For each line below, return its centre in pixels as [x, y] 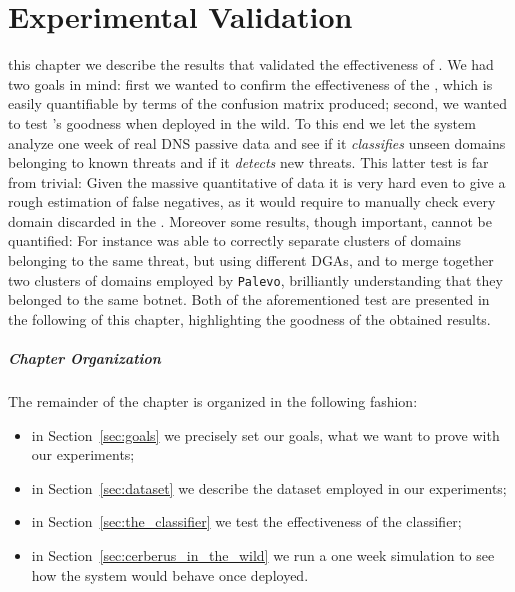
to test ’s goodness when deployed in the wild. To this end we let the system [242, 122]
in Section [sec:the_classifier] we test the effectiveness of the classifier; [246, 521]
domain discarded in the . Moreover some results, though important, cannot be [250, 220]
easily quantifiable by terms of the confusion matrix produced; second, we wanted [257, 103]
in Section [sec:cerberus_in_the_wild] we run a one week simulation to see [263, 555]
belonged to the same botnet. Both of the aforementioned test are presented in [249, 299]
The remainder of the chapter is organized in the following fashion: [213, 401]
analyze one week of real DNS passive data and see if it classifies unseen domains [257, 142]
